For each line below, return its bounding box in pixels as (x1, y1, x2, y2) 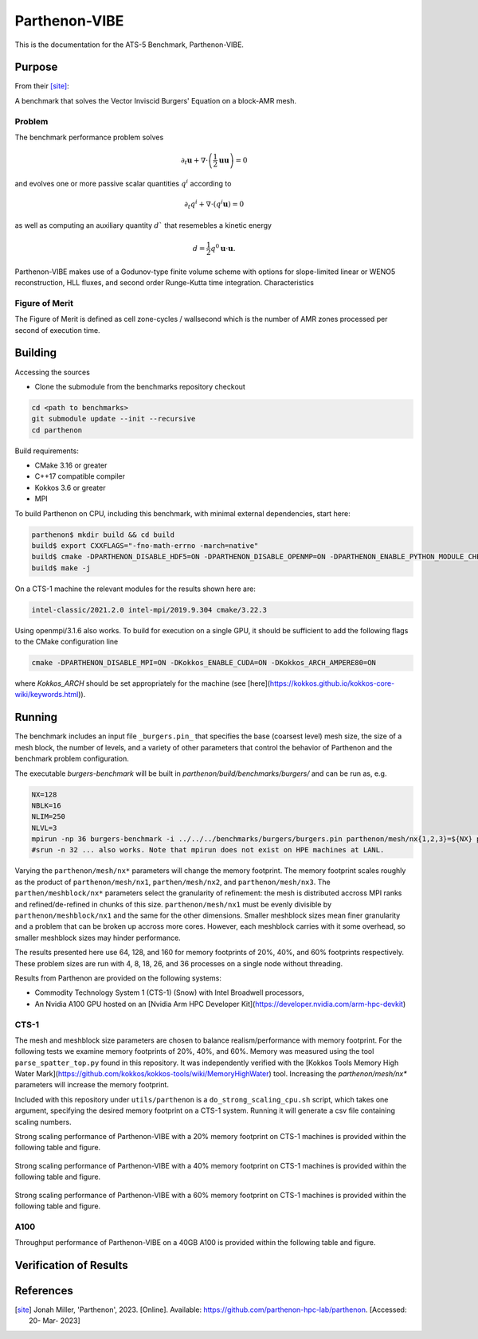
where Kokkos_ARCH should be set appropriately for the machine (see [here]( (14, 679, 271, 688)
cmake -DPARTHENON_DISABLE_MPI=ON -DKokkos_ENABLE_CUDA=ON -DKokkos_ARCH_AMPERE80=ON (31, 658, 376, 668)
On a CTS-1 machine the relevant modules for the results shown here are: (14, 584, 257, 593)
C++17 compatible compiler (34, 472, 126, 481)
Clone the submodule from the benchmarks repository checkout (34, 382, 246, 391)
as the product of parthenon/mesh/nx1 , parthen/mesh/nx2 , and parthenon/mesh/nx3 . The (14, 877, 331, 887)
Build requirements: (14, 446, 79, 456)
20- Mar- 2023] (29, 1316, 81, 1325)
